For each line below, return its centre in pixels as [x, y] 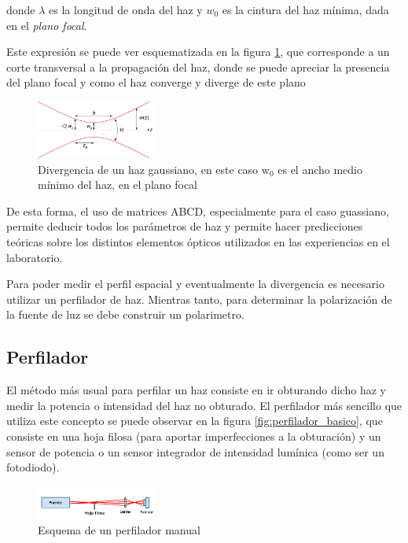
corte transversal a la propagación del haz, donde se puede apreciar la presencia [198, 66]
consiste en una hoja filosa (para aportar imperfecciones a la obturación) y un [194, 436]
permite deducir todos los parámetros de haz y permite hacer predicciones [185, 226]
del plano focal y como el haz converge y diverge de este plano [156, 82]
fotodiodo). [33, 467]
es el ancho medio [320, 169]
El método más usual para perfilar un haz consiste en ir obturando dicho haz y [196, 390]
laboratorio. [35, 257]
